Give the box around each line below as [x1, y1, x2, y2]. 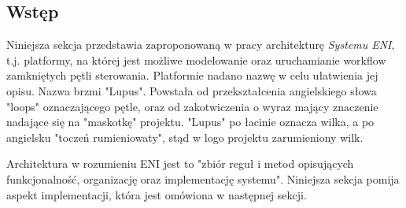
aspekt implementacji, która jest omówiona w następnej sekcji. [6, 186, 307, 202]
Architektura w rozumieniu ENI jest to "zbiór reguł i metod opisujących [6, 155, 354, 172]
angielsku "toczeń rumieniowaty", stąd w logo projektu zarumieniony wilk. [6, 128, 364, 145]
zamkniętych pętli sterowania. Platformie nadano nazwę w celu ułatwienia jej [6, 67, 378, 84]
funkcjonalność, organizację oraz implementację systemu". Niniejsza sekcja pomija [6, 170, 400, 187]
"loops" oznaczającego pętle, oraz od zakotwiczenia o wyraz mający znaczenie [6, 98, 378, 114]
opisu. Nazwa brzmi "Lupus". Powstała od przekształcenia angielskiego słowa [6, 82, 377, 98]
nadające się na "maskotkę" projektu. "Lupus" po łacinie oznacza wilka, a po [6, 113, 375, 130]
